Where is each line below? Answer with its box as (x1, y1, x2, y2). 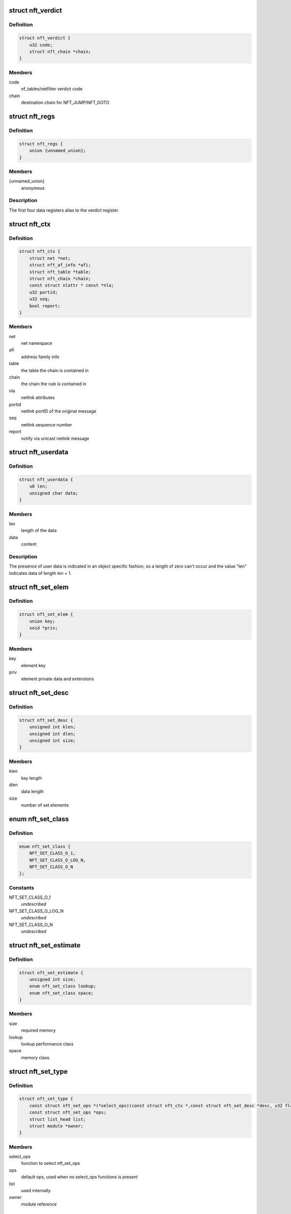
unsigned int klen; (29, 724, 76, 730)
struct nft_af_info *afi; (29, 262, 91, 268)
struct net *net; (29, 255, 71, 261)
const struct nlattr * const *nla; (29, 283, 114, 288)
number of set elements (21, 802, 69, 808)
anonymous (21, 185, 45, 191)
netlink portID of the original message (21, 408, 97, 414)
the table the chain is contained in (21, 367, 89, 373)
